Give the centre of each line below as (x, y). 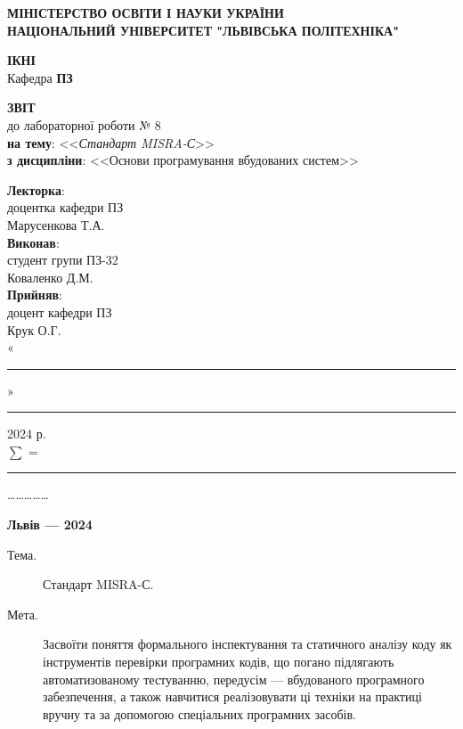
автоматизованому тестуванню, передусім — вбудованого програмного (234, 679)
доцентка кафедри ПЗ (65, 207)
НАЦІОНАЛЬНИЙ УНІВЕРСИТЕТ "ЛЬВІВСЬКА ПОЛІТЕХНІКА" (203, 30)
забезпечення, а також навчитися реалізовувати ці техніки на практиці (232, 696)
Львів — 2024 (50, 524)
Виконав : (33, 242)
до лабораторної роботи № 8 (84, 124)
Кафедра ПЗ (40, 77)
